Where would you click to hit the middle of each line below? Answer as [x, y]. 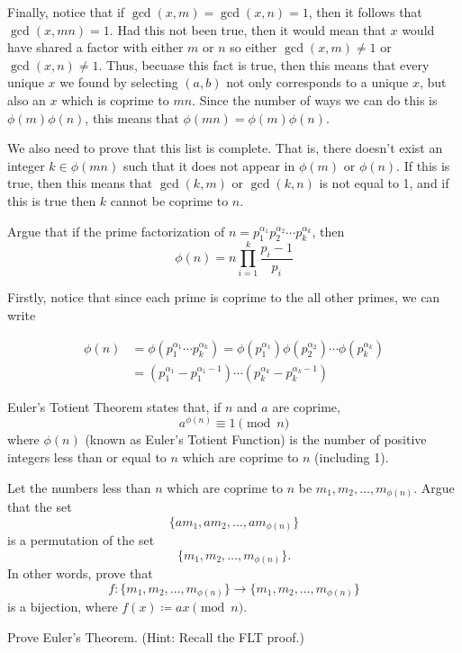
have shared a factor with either [95, 47]
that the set [40, 507]
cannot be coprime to [169, 200]
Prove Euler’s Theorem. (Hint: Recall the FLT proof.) [156, 636]
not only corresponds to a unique [317, 82]
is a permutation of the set [81, 540]
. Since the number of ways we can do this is [315, 99]
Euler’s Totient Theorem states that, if [114, 406]
